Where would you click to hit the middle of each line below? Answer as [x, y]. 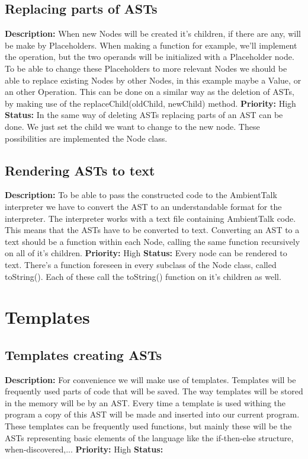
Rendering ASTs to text [80, 170]
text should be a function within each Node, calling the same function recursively [153, 241]
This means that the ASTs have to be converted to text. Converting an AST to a [152, 230]
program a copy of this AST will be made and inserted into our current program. [152, 414]
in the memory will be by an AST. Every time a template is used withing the [145, 402]
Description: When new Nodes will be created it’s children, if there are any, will [153, 34]
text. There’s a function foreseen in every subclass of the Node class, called [141, 264]
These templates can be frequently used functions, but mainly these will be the [148, 426]
